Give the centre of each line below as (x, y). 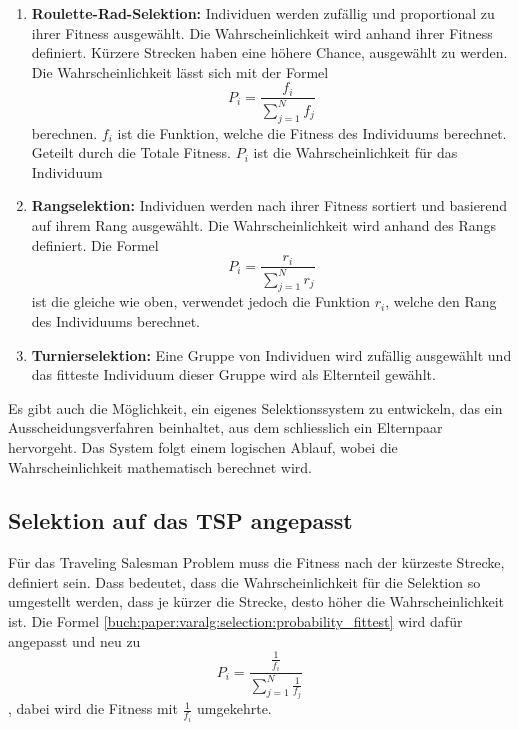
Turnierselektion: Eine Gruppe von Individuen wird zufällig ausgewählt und (271, 354)
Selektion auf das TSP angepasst (180, 520)
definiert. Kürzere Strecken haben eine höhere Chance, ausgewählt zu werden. (269, 52)
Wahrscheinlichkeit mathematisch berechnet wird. (160, 466)
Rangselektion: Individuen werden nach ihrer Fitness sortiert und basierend (269, 205)
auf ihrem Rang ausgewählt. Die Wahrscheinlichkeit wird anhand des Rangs (263, 224)
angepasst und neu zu (74, 640)
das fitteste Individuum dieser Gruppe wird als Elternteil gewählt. (233, 374)
